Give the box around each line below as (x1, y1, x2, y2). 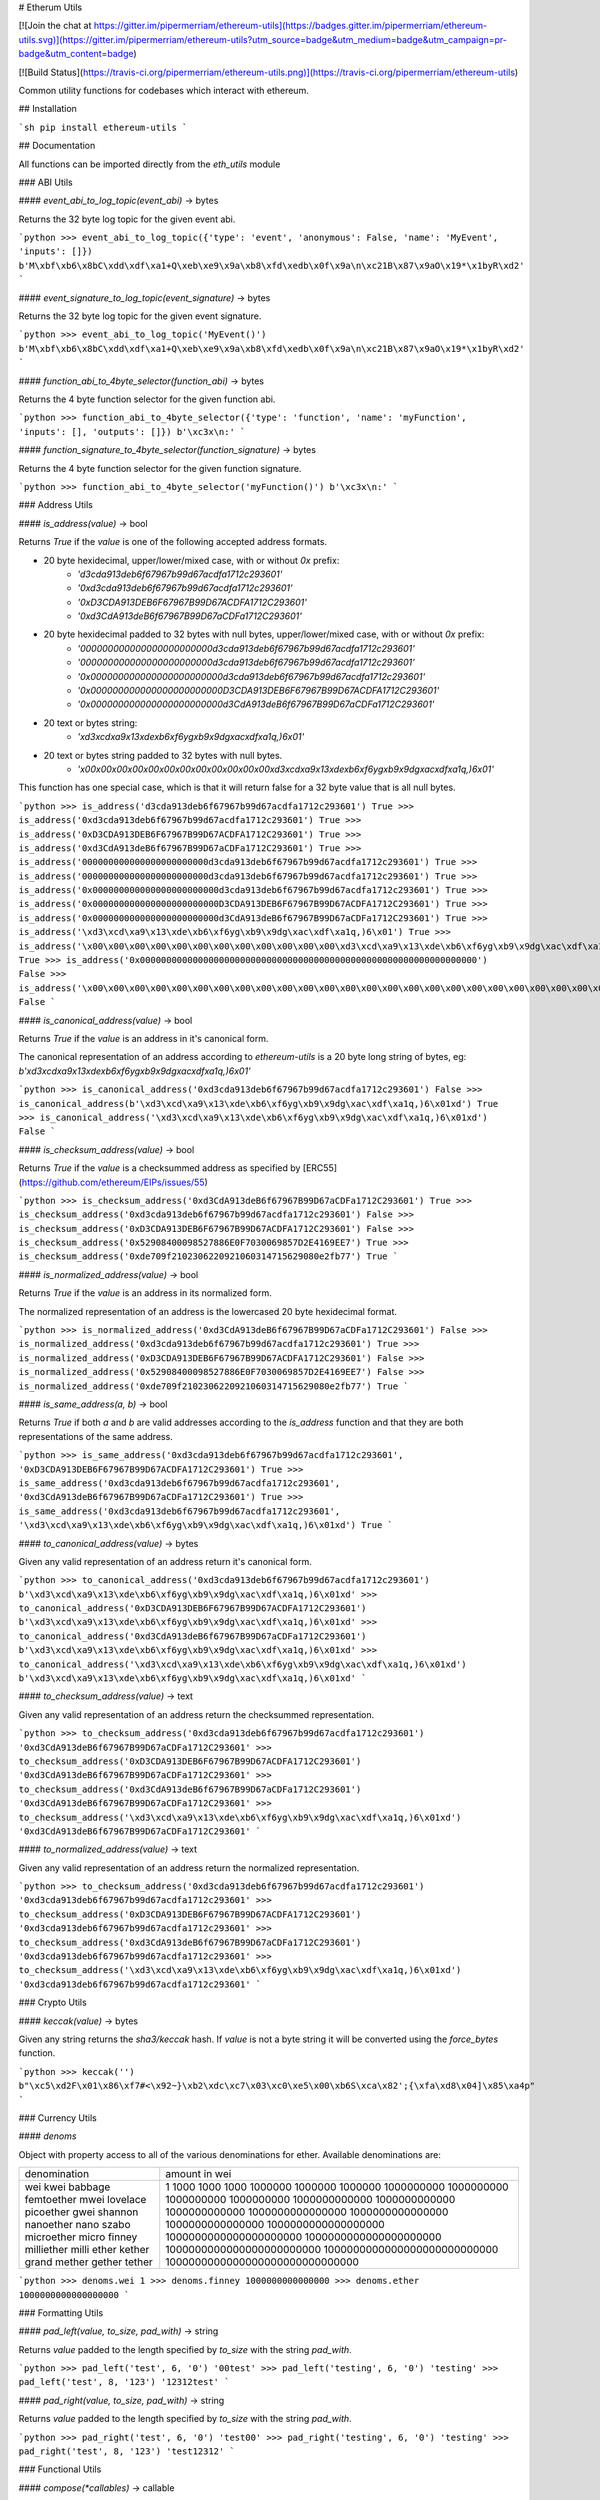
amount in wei (165, 2167, 232, 2181)
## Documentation (18, 140, 96, 152)
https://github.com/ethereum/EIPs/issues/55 (21, 1176, 205, 1188)
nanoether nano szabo (24, 2218, 131, 2232)
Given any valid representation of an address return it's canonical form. (18, 1555, 312, 1567)
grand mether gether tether (24, 2255, 154, 2269)
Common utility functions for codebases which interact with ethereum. (18, 84, 309, 96)
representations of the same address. (18, 1430, 174, 1442)
